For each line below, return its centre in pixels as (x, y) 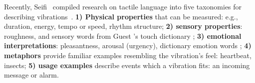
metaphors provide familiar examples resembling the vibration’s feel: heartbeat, (128, 55)
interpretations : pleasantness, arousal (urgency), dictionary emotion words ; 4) (128, 45)
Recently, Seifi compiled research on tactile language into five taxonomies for (123, 6)
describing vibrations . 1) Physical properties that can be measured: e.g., (121, 16)
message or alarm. (31, 75)
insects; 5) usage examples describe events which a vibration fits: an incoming (127, 65)
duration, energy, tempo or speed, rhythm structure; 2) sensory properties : (123, 26)
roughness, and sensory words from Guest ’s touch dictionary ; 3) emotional (123, 36)
